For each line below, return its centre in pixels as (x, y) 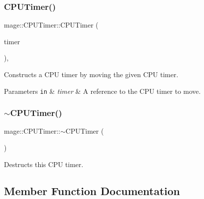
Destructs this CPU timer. (44, 164)
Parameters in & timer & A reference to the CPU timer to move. (102, 91)
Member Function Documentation (92, 190)
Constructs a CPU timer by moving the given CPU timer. (91, 74)
